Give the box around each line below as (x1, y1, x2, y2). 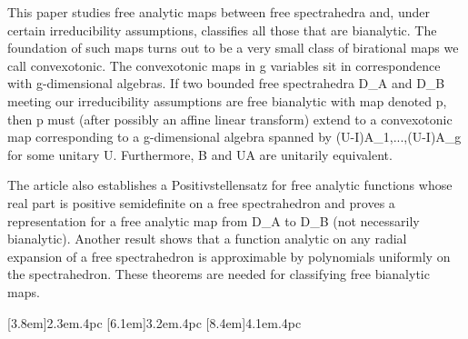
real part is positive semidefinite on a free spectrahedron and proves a (7, 193, 395, 212)
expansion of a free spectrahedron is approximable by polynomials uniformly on (7, 246, 451, 265)
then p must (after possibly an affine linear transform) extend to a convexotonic (7, 109, 453, 128)
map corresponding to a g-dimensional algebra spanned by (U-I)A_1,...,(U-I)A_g (7, 127, 462, 146)
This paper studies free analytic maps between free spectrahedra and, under (7, 3, 430, 21)
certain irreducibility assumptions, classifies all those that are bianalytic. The (7, 20, 437, 39)
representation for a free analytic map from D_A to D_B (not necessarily (7, 211, 420, 230)
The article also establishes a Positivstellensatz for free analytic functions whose (7, 175, 453, 194)
